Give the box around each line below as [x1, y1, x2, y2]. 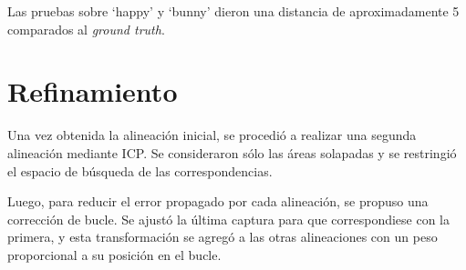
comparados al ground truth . [7, 19, 165, 38]
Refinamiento [7, 73, 178, 110]
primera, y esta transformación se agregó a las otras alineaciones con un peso [7, 227, 438, 246]
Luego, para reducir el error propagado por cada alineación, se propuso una [7, 192, 429, 211]
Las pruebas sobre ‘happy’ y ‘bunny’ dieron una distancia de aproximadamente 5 [7, 2, 460, 20]
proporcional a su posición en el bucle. [7, 245, 222, 264]
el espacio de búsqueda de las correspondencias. [7, 161, 273, 180]
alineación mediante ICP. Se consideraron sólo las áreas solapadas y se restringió [7, 143, 457, 162]
